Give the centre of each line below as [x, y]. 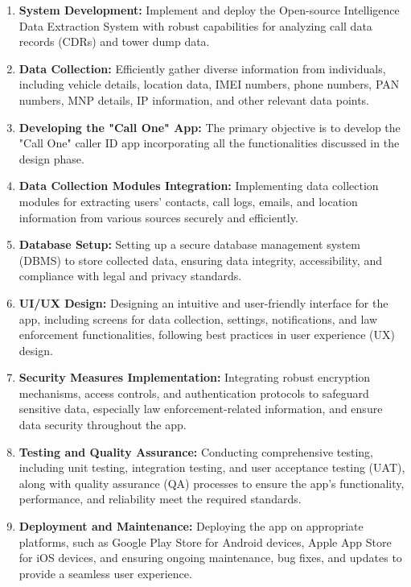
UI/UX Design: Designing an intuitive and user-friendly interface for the [203, 302]
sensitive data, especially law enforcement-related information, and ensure [201, 409]
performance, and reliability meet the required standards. [160, 499]
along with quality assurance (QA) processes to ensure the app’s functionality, [212, 483]
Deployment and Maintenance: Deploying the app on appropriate [191, 526]
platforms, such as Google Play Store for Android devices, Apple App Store [205, 542]
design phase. [51, 158]
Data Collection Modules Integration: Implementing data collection [199, 186]
